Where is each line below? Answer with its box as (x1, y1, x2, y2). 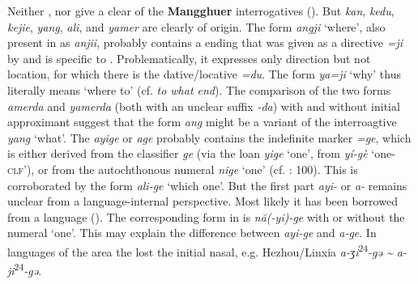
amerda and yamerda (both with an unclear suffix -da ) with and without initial (7, 97, 400, 114)
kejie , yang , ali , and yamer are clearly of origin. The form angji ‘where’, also (7, 18, 386, 35)
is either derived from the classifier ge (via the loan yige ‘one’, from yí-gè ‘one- (7, 145, 395, 162)
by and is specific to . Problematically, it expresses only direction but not (7, 49, 371, 66)
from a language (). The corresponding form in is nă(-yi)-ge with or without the (7, 208, 405, 225)
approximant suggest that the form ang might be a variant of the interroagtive (7, 113, 397, 130)
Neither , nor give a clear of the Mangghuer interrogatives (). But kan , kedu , (7, 2, 395, 19)
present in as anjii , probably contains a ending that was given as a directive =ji (7, 34, 403, 51)
